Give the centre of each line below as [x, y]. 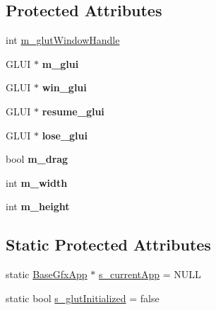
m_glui [60, 63]
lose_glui [65, 135]
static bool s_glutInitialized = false [83, 298]
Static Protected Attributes [108, 245]
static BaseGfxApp [47, 274]
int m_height [38, 206]
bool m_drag [37, 159]
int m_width [37, 182]
